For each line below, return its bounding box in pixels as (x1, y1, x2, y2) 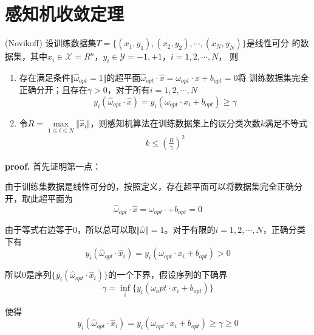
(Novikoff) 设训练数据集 (5, 36, 97, 49)
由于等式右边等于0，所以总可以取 (5, 223, 137, 236)
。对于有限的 (164, 223, 216, 236)
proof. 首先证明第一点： (5, 159, 101, 172)
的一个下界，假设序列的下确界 (108, 268, 228, 281)
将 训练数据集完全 (237, 71, 309, 83)
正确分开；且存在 (19, 83, 87, 96)
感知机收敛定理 (5, 1, 125, 26)
